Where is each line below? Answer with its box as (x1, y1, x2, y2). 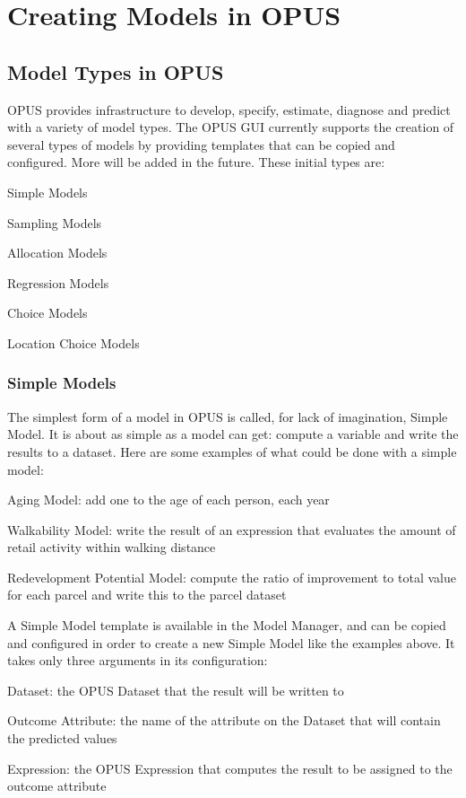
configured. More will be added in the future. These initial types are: (7, 153, 385, 171)
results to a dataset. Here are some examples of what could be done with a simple (7, 442, 457, 460)
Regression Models (7, 273, 109, 292)
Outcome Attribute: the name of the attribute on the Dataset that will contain (7, 711, 441, 730)
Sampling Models (7, 213, 102, 232)
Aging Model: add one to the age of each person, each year (7, 490, 330, 509)
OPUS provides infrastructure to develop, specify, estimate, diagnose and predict (7, 100, 451, 118)
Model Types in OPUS (7, 57, 224, 85)
